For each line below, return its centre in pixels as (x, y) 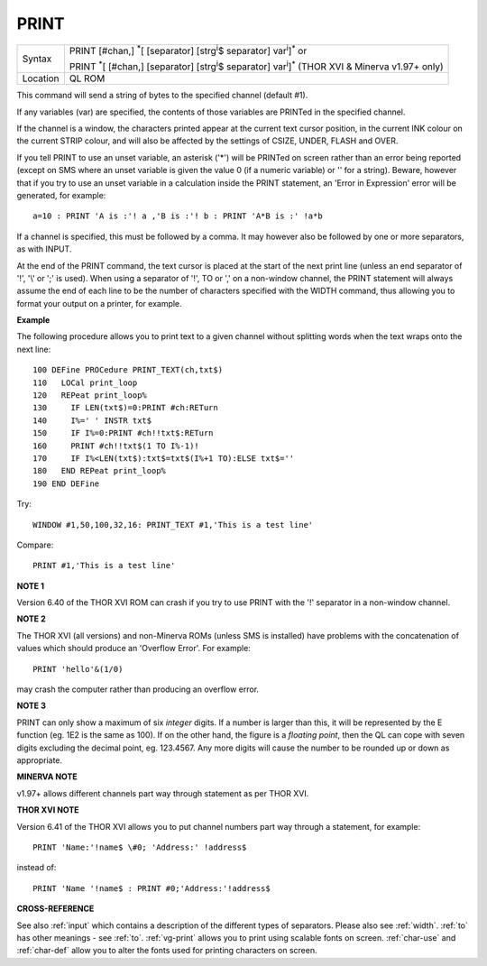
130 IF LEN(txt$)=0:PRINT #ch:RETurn (125, 408)
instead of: (37, 868)
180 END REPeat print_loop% (100, 471)
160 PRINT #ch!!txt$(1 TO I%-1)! (116, 446)
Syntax (37, 59)
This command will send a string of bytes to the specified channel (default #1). (162, 96)
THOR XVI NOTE (48, 810)
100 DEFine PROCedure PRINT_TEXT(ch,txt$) (128, 370)
